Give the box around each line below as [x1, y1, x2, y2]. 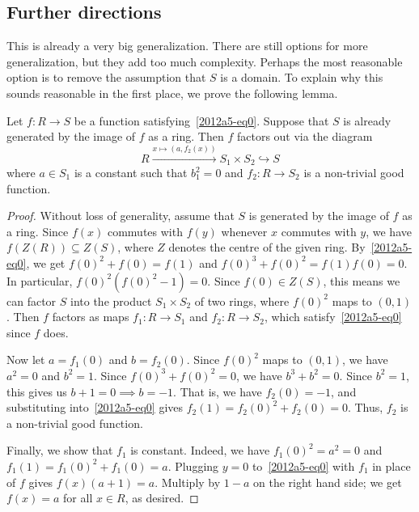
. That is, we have [173, 383, 262, 400]
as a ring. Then [148, 128, 224, 145]
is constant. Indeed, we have [130, 442, 270, 459]
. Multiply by [154, 473, 221, 490]
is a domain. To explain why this [220, 69, 383, 86]
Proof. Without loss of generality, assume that [6, 207, 235, 224]
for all [63, 489, 93, 506]
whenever [221, 222, 268, 239]
